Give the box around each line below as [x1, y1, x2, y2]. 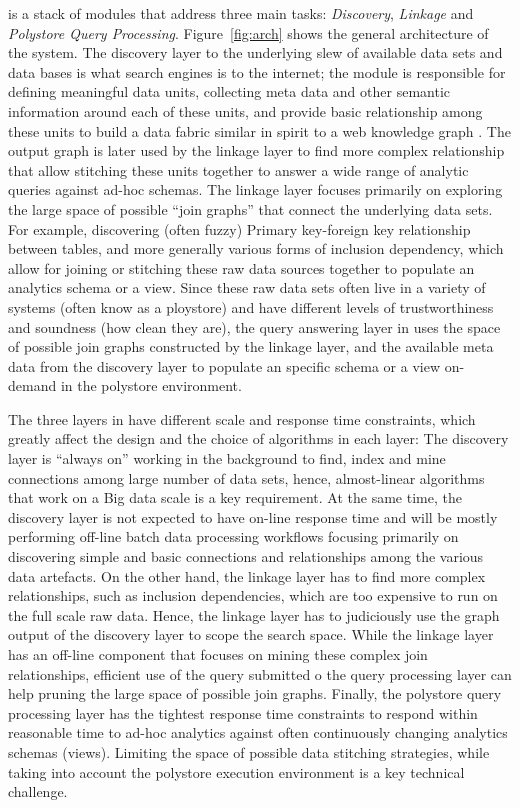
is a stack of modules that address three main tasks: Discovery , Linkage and [8, 3, 474, 23]
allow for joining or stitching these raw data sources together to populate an [8, 257, 475, 278]
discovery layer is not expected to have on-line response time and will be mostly [8, 506, 498, 527]
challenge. [8, 781, 68, 802]
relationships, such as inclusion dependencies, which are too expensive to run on [8, 585, 498, 606]
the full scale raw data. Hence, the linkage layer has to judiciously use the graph [8, 604, 500, 625]
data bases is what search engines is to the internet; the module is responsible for [8, 61, 506, 82]
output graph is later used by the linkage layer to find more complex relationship [8, 140, 505, 161]
